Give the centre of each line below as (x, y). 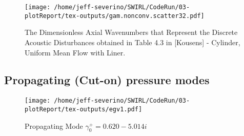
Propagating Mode (54, 125)
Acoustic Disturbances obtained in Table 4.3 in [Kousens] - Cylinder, (133, 42)
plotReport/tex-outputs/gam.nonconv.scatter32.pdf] (115, 16)
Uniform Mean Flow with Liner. (75, 52)
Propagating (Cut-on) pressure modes (107, 80)
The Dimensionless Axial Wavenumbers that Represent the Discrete (131, 32)
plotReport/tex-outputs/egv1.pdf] (84, 109)
